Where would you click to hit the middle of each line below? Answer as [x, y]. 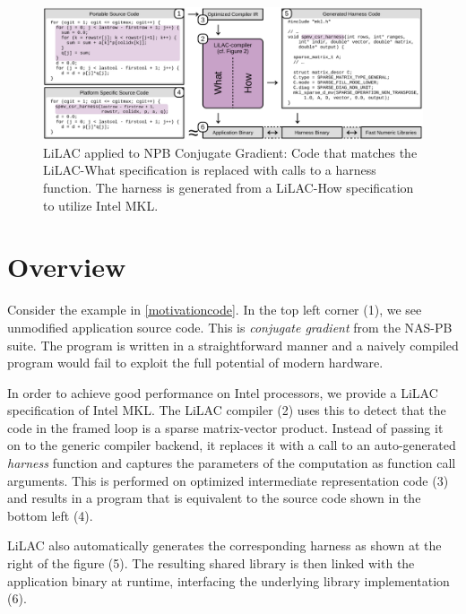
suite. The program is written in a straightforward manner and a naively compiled [233, 345]
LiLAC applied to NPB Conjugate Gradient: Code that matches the [230, 152]
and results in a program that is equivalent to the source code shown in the [214, 498]
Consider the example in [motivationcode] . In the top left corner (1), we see [215, 310]
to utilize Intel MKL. [101, 205]
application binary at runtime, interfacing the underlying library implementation [229, 580]
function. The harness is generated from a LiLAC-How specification [229, 188]
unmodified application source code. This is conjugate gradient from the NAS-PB [230, 327]
